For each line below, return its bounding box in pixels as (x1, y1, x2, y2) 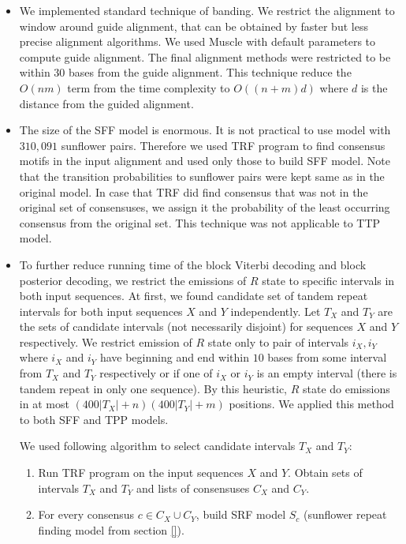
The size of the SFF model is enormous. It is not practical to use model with (19, 122, 391, 138)
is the (360, 79, 388, 96)
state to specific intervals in (262, 272, 395, 288)
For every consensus (38, 506, 135, 523)
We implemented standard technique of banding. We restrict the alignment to (19, 2, 395, 18)
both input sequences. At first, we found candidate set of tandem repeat (19, 287, 368, 304)
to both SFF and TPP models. (19, 411, 169, 427)
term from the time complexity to (67, 79, 230, 96)
